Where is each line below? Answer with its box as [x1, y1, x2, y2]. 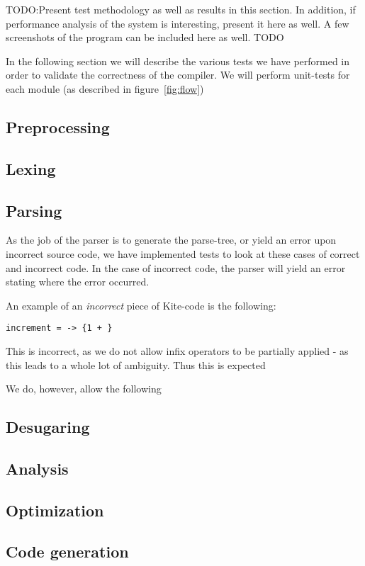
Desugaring [6, 416, 90, 438]
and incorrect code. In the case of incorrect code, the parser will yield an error [6, 260, 346, 275]
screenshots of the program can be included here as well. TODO [6, 30, 284, 45]
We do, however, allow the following [6, 381, 162, 396]
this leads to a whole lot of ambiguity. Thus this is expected [6, 357, 266, 372]
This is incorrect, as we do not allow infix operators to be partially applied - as [6, 343, 349, 358]
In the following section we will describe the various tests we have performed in [6, 53, 350, 68]
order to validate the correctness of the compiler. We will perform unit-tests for [6, 67, 350, 82]
